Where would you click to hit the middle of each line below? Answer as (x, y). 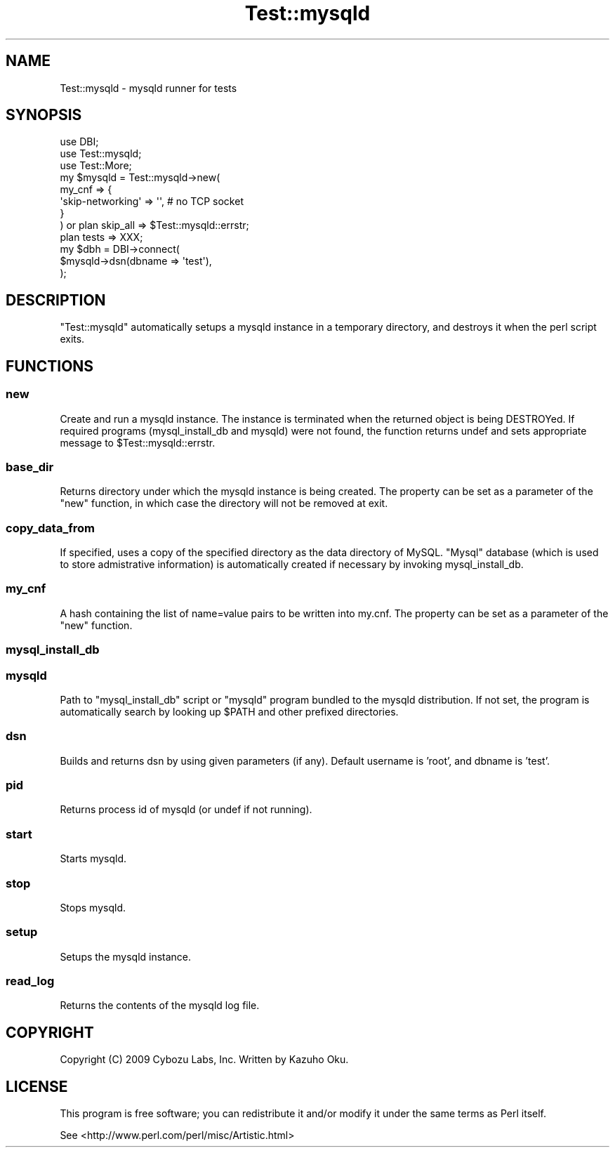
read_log (30, 981)
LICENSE (37, 1086)
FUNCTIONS (50, 366)
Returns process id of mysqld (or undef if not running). (186, 810)
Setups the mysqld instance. (126, 956)
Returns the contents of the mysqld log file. (160, 1006)
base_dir (30, 467)
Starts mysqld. (93, 859)
